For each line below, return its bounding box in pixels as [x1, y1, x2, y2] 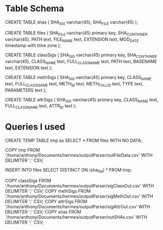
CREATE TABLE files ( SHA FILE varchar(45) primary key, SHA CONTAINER [5, 30, 148, 37]
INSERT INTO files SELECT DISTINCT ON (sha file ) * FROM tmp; [5, 167, 132, 174]
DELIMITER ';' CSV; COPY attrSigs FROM [5, 198, 88, 204]
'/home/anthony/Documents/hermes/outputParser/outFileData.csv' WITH [5, 153, 153, 158]
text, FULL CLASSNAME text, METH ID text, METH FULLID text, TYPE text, [5, 80, 143, 88]
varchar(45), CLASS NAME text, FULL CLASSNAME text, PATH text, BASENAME [5, 58, 158, 65]
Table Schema [5, 3, 65, 14]
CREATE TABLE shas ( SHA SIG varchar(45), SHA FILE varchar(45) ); [5, 19, 138, 26]
